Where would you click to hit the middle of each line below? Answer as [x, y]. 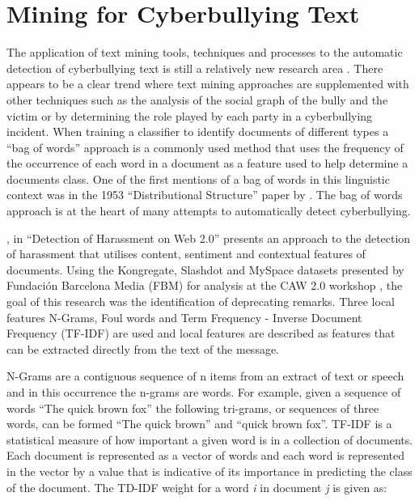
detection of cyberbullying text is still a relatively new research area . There [195, 68]
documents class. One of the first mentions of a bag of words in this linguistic [198, 178]
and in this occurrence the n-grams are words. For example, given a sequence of [204, 392]
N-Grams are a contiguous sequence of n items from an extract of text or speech [205, 376]
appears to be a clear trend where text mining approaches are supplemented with [208, 84]
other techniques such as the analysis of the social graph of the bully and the [197, 99]
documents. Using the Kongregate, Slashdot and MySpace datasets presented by [205, 269]
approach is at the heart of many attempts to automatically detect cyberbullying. [209, 211]
